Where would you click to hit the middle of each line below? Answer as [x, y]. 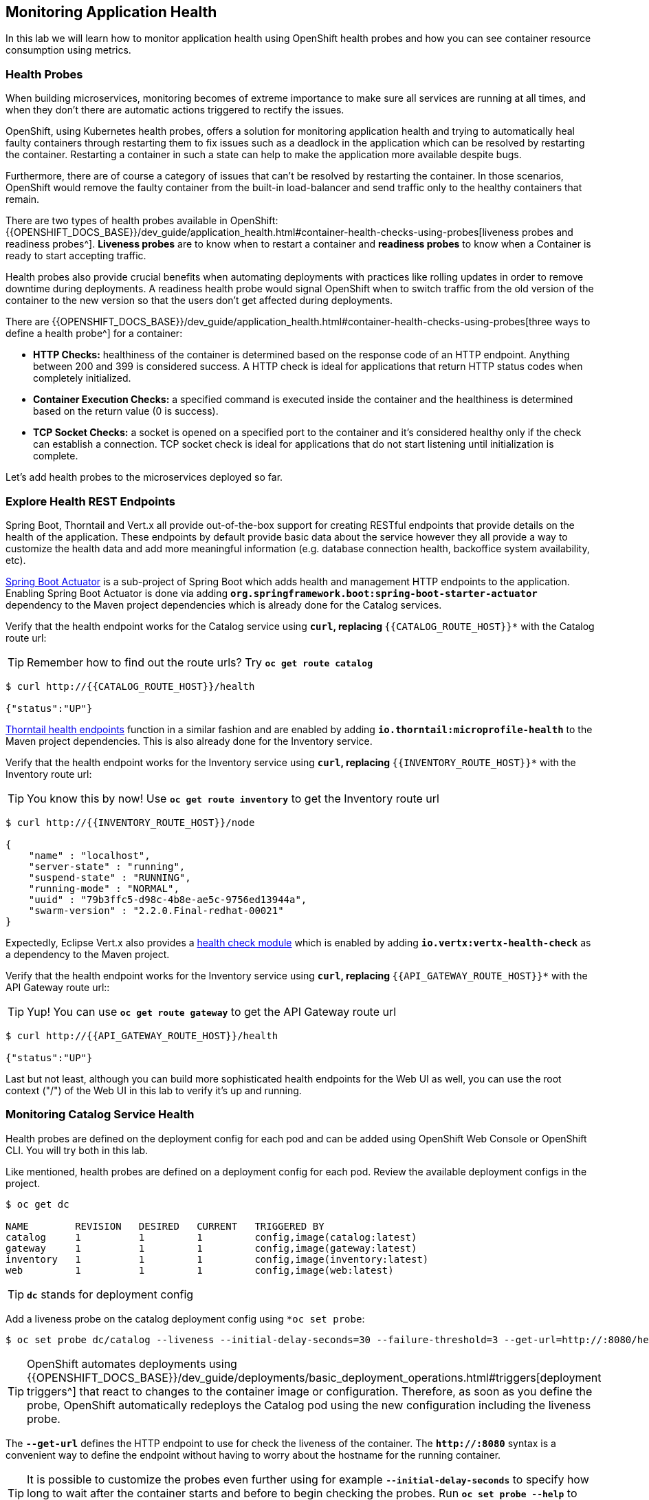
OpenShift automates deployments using [132, 1363]
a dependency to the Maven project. [88, 954]
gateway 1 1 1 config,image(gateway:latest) [211, 1248]
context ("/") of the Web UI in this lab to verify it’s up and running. [154, 1090]
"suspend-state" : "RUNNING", [110, 877]
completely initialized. [82, 378]
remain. [23, 199]
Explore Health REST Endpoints [90, 501]
